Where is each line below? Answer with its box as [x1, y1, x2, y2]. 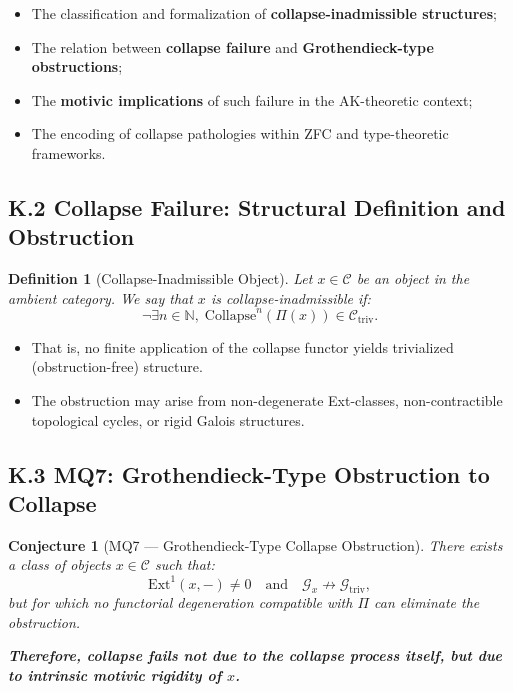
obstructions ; [31, 56, 123, 77]
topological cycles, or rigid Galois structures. [31, 409, 305, 430]
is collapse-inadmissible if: [210, 287, 371, 308]
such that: [154, 554, 215, 575]
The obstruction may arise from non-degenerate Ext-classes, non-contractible [31, 390, 503, 411]
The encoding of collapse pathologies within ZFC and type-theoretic [31, 123, 449, 144]
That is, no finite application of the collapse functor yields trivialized [31, 336, 454, 357]
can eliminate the [374, 592, 480, 613]
